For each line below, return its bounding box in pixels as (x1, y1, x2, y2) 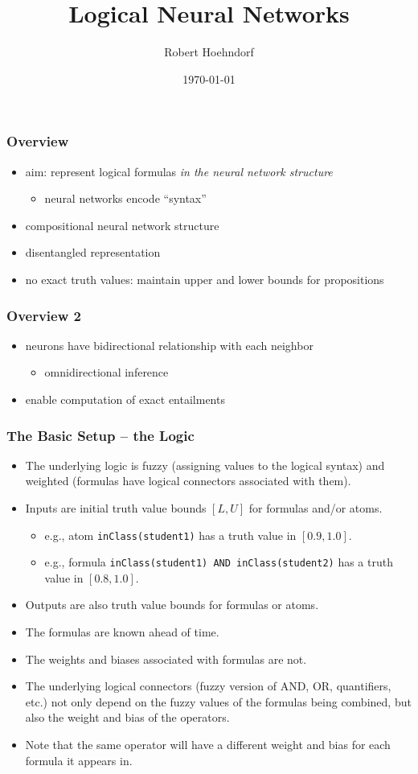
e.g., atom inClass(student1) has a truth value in (44, 526, 297, 543)
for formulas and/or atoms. (248, 499, 383, 516)
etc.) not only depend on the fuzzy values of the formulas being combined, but (25, 693, 412, 710)
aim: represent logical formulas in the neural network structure (25, 163, 333, 179)
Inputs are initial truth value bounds (25, 499, 207, 516)
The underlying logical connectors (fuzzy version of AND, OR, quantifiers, (25, 677, 391, 694)
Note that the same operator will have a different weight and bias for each (25, 736, 391, 753)
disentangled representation (25, 244, 161, 261)
